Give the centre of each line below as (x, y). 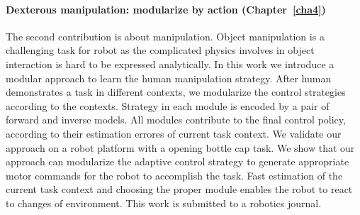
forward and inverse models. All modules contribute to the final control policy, (176, 120)
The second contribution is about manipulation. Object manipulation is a (165, 36)
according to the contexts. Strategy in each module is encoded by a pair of (168, 105)
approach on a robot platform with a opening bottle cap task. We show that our (180, 147)
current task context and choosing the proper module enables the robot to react (179, 189)
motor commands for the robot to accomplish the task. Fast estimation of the (174, 175)
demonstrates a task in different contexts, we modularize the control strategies (176, 92)
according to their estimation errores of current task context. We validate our (174, 133)
